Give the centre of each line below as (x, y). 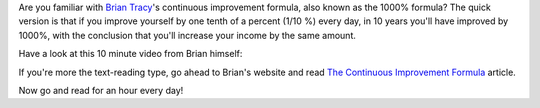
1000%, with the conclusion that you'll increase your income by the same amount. (187, 35)
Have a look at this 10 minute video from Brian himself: (130, 54)
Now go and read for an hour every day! (101, 90)
